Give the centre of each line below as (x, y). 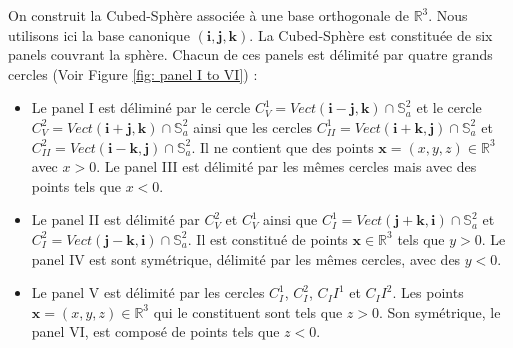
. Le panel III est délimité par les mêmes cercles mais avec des (286, 166)
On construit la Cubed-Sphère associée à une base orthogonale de (208, 15)
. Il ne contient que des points (282, 146)
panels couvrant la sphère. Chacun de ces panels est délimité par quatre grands (250, 54)
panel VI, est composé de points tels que (155, 331)
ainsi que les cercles (253, 126)
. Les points (428, 292)
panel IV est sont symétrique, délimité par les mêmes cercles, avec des (246, 258)
